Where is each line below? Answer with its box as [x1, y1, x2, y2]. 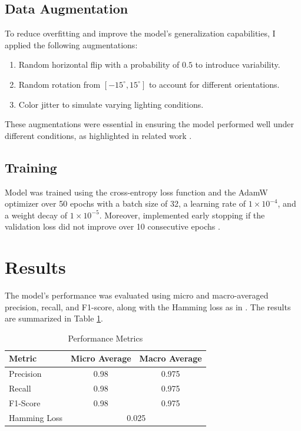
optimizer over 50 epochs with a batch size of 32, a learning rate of [5, 197, 246, 210]
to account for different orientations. [148, 78, 280, 90]
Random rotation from [18, 78, 101, 90]
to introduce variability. [195, 58, 280, 71]
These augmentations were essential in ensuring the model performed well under [5, 118, 294, 130]
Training [5, 158, 57, 176]
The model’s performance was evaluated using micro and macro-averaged [5, 289, 269, 301]
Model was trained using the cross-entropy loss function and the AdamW [5, 185, 268, 198]
